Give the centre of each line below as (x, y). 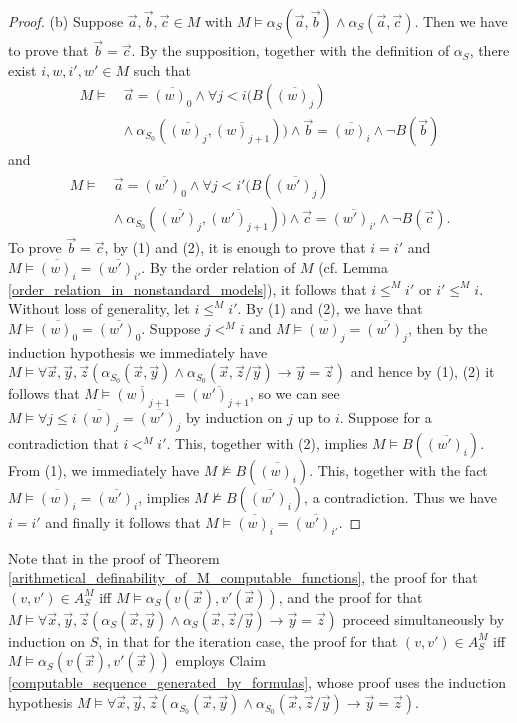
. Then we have (461, 21)
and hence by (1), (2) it (422, 371)
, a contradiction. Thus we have (401, 496)
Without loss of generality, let (99, 308)
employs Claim (220, 660)
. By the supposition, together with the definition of (290, 50)
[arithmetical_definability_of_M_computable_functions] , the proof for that (243, 577)
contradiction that (63, 442)
